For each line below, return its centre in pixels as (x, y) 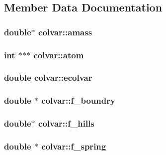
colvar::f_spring (74, 146)
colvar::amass (65, 32)
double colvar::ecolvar (48, 77)
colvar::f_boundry (78, 100)
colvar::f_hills (66, 123)
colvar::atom (59, 55)
